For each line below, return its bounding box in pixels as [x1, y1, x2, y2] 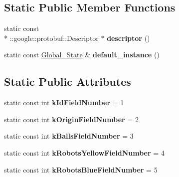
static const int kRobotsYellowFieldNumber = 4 [4, 147, 165, 158]
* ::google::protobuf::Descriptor [4, 32, 99, 43]
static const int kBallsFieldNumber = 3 [4, 131, 134, 141]
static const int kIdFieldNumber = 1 [4, 97, 124, 108]
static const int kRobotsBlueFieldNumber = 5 [4, 164, 158, 175]
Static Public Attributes [4, 74, 131, 89]
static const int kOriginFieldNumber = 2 [4, 114, 139, 124]
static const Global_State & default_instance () [4, 49, 160, 60]
